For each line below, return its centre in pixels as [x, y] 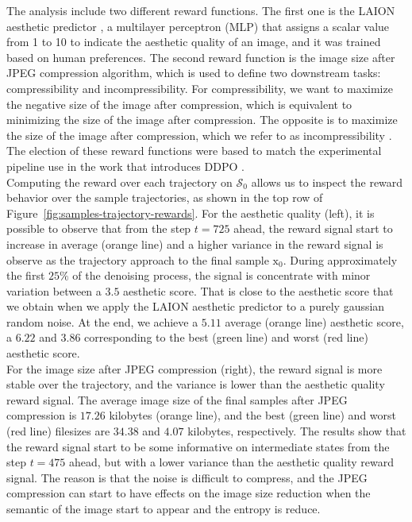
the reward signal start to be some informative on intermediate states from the [198, 446]
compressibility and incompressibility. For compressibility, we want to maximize [200, 88]
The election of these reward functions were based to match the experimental [194, 151]
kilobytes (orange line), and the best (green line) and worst [253, 415]
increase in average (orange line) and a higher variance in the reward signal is [195, 244]
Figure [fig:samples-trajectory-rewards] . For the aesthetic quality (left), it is [191, 213]
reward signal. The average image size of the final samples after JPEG [177, 399]
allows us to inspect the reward [327, 182]
